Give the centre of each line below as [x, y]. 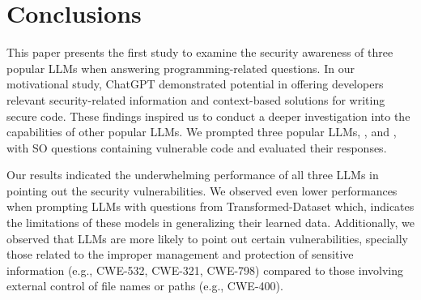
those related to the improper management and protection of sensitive [180, 254]
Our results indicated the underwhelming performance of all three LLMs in [193, 175]
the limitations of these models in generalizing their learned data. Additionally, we [210, 223]
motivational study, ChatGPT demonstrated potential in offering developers [195, 84]
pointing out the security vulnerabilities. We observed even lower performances [202, 190]
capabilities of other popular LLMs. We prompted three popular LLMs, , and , [202, 132]
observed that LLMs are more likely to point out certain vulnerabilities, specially [207, 238]
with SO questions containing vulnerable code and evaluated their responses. [197, 147]
